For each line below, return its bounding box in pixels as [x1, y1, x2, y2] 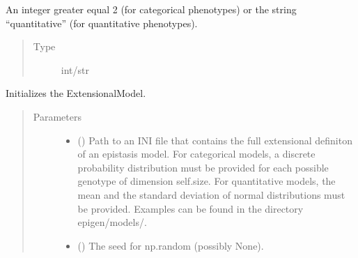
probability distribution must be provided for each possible [77, 160, 329, 174]
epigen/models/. [77, 215, 147, 229]
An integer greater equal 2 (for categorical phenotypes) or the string [6, 2, 297, 16]
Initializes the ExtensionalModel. [6, 86, 146, 100]
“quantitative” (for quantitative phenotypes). [6, 15, 198, 30]
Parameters [33, 109, 81, 123]
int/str [61, 62, 89, 77]
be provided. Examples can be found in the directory [77, 201, 304, 215]
